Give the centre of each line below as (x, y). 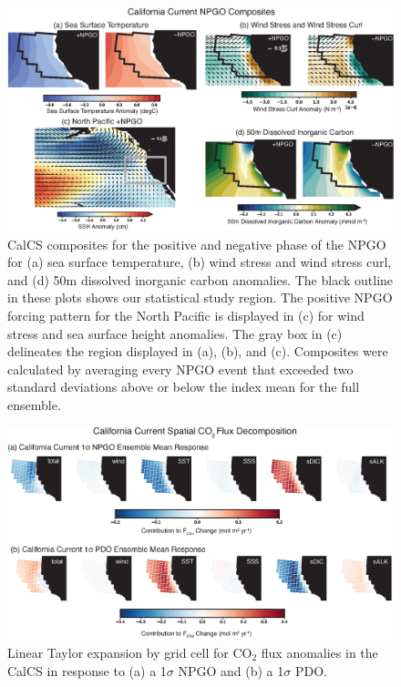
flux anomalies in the (319, 653)
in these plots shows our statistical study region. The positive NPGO (200, 297)
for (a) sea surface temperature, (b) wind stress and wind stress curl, (200, 262)
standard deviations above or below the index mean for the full (184, 387)
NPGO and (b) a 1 (231, 670)
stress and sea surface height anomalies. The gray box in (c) (175, 333)
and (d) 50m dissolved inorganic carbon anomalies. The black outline (200, 279)
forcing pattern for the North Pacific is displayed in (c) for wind (186, 315)
